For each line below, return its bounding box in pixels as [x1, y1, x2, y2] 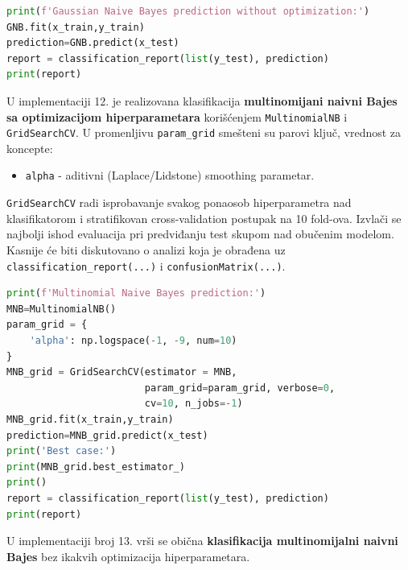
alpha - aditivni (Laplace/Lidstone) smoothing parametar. [25, 167, 315, 184]
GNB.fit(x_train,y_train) [6, 21, 145, 33]
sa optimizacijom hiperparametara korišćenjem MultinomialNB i [6, 108, 348, 125]
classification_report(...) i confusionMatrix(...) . [6, 257, 286, 274]
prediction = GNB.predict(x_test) [6, 37, 179, 49]
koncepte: [6, 139, 53, 156]
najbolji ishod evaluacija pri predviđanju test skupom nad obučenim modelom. [6, 225, 394, 242]
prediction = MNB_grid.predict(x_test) [6, 429, 208, 441]
